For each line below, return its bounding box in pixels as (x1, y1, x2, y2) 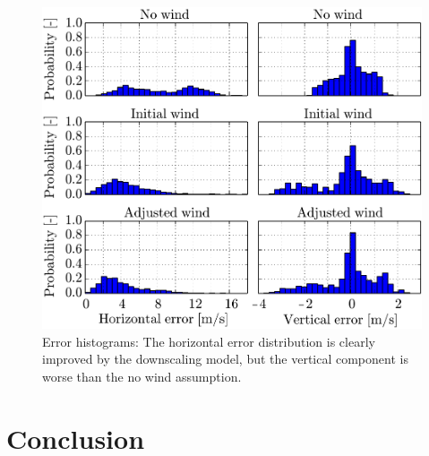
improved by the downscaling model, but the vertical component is (42, 349, 408, 368)
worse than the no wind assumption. (42, 366, 242, 385)
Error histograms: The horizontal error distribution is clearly (42, 331, 375, 350)
